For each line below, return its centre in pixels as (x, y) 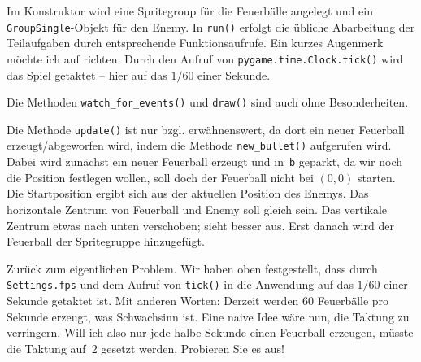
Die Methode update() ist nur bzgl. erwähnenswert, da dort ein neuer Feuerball (206, 129)
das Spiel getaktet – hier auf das (87, 74)
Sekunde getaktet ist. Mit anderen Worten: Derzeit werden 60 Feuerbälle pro (198, 300)
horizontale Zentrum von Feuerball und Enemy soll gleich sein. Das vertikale (197, 209)
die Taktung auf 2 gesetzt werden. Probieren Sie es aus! (145, 348)
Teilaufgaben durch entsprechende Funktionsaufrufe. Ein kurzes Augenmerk (195, 43)
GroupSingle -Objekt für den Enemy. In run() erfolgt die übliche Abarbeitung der (211, 26)
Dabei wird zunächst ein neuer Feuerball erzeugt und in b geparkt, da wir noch (205, 161)
